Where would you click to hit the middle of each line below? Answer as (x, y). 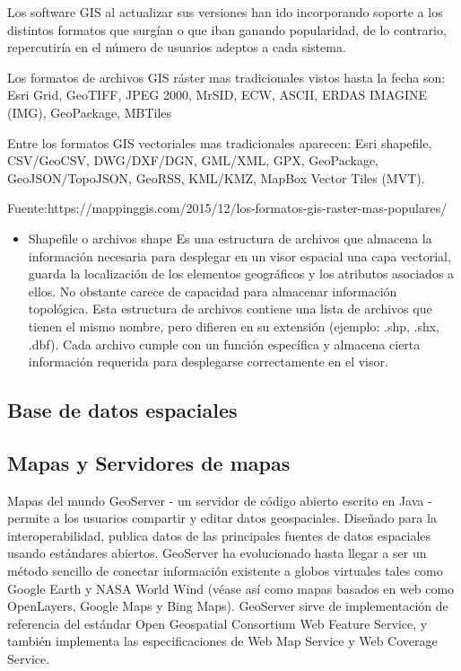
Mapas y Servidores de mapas (149, 462)
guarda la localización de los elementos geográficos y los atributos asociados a (241, 274)
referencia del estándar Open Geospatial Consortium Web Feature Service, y (217, 623)
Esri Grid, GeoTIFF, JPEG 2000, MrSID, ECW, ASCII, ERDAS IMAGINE (217, 95)
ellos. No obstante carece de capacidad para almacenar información (213, 291)
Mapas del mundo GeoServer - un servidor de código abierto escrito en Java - (220, 500)
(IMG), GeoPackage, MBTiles (90, 112)
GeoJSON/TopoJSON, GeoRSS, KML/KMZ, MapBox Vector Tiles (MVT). (216, 177)
